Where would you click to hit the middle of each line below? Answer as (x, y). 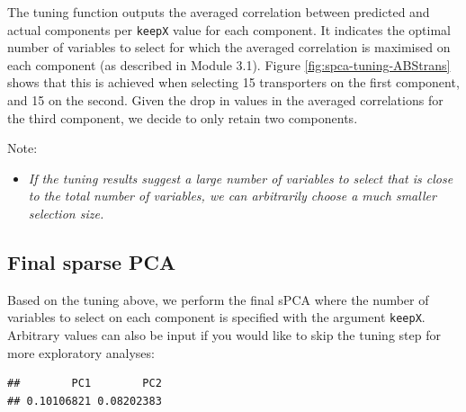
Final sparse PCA (92, 261)
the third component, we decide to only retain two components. (183, 117)
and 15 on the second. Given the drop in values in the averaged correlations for (225, 100)
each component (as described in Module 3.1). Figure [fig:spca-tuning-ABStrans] (229, 64)
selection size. (66, 213)
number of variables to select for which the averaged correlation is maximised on (229, 47)
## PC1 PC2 (85, 384)
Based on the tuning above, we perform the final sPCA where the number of (218, 299)
